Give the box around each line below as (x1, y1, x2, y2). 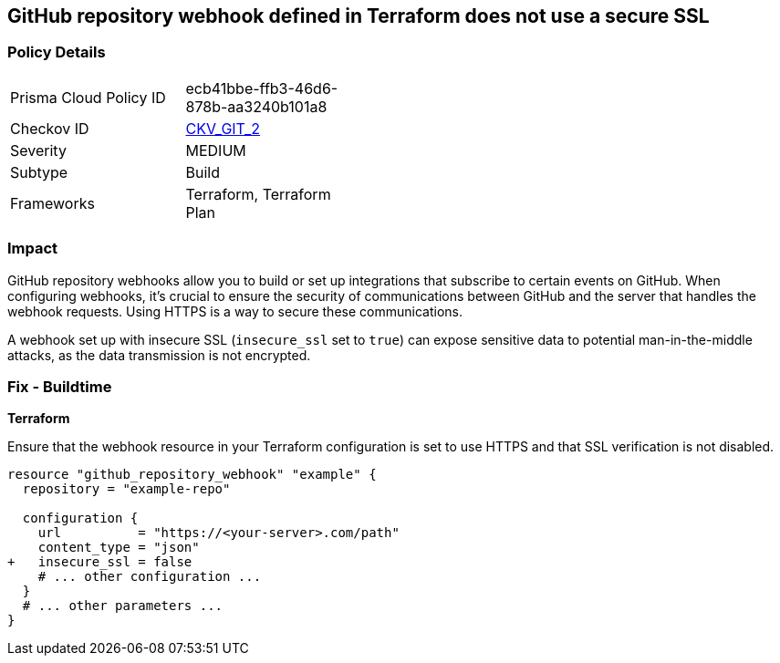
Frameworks (10, 193, 95, 212)
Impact (7, 239, 58, 258)
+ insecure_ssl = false (7, 554, 192, 570)
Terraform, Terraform (185, 184, 331, 203)
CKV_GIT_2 (185, 119, 261, 138)
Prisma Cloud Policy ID (10, 88, 166, 107)
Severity (10, 140, 67, 160)
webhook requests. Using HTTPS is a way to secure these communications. (7, 303, 463, 319)
